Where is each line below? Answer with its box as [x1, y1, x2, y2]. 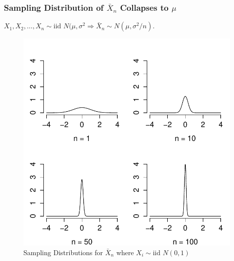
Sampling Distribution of [4, 1, 104, 13]
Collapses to [120, 1, 169, 13]
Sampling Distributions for [23, 247, 103, 257]
